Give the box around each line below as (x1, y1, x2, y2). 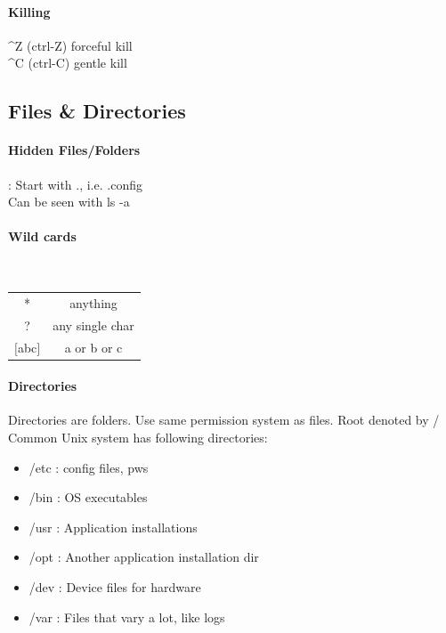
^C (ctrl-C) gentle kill (8, 53, 127, 72)
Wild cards (8, 227, 77, 246)
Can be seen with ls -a (8, 192, 130, 211)
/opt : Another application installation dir (28, 548, 259, 566)
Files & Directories (8, 97, 186, 125)
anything (69, 293, 118, 312)
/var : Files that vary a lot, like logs (28, 607, 225, 626)
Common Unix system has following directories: (8, 428, 268, 447)
